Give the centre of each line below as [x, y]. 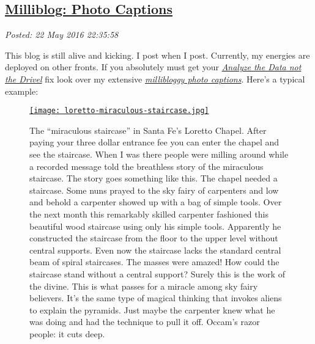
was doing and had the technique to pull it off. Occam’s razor [145, 322]
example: [22, 91]
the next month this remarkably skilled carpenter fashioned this [149, 214]
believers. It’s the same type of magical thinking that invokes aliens [156, 298]
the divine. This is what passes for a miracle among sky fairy [144, 286]
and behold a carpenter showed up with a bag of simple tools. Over [156, 202]
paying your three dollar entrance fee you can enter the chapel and [154, 142]
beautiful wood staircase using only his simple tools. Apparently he [155, 226]
